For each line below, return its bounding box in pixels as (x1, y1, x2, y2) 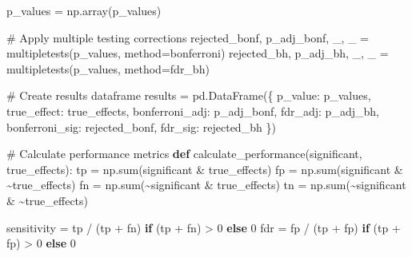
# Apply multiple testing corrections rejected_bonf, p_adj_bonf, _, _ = (6, 29, 370, 45)
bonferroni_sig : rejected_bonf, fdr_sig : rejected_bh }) (6, 118, 276, 135)
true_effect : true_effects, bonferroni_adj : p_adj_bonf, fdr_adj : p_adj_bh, (6, 102, 379, 119)
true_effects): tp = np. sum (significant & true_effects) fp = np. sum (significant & (6, 160, 403, 177)
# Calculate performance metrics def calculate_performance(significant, (6, 145, 362, 162)
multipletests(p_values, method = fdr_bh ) (6, 60, 210, 77)
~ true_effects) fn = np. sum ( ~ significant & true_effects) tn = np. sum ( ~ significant (6, 176, 406, 193)
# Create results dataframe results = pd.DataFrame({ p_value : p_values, (6, 87, 371, 104)
